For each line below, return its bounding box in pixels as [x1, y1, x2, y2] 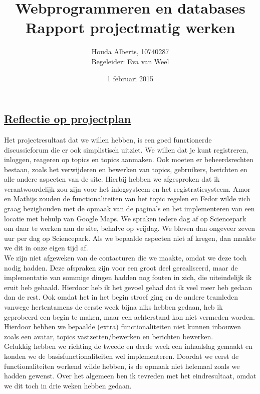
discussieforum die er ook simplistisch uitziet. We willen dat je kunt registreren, [4, 144, 248, 155]
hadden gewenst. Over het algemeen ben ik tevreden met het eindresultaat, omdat [4, 370, 256, 381]
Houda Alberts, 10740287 [91, 46, 169, 57]
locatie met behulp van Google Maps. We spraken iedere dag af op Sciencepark [4, 213, 246, 223]
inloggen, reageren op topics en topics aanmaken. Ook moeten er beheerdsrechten [4, 154, 253, 165]
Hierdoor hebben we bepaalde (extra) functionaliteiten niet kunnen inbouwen [4, 321, 241, 332]
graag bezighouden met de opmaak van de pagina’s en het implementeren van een [4, 203, 255, 214]
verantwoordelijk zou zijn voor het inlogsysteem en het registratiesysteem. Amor [4, 183, 250, 194]
